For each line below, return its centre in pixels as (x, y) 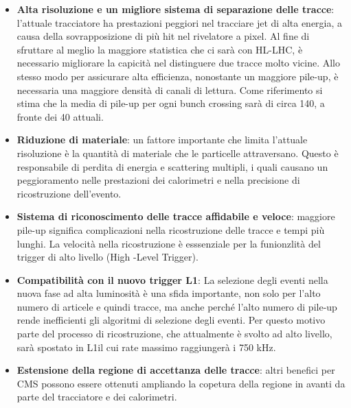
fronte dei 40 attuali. (60, 116)
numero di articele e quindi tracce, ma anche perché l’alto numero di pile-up (177, 306)
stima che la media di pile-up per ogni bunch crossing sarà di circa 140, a (171, 103)
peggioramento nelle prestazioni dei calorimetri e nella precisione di (158, 180)
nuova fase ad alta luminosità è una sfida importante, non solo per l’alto (169, 293)
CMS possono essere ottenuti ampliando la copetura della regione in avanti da (181, 383)
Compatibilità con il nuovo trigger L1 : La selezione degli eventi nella (172, 279)
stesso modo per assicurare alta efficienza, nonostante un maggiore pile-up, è (178, 76)
